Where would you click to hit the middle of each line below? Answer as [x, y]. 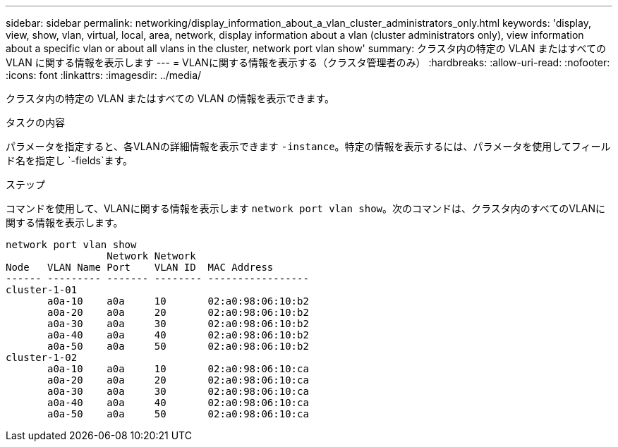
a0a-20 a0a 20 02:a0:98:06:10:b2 [178, 312]
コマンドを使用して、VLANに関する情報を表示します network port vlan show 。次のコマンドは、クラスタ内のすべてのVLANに [306, 208]
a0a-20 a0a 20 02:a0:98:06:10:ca [178, 380]
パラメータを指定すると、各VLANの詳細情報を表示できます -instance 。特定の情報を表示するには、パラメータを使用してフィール [308, 146]
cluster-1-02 [42, 357]
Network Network [151, 256]
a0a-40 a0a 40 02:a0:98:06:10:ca [178, 403]
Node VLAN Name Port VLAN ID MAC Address [140, 267]
